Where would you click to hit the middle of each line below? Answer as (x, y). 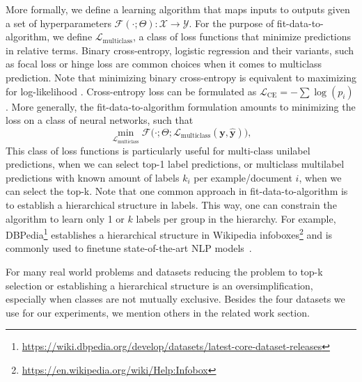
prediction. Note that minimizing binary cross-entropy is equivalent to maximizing (181, 77)
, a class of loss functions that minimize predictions (242, 37)
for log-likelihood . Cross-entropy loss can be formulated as (131, 91)
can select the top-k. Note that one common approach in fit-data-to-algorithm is (177, 191)
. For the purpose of (231, 23)
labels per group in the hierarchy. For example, (236, 218)
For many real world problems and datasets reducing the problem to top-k (164, 272)
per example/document (243, 177)
